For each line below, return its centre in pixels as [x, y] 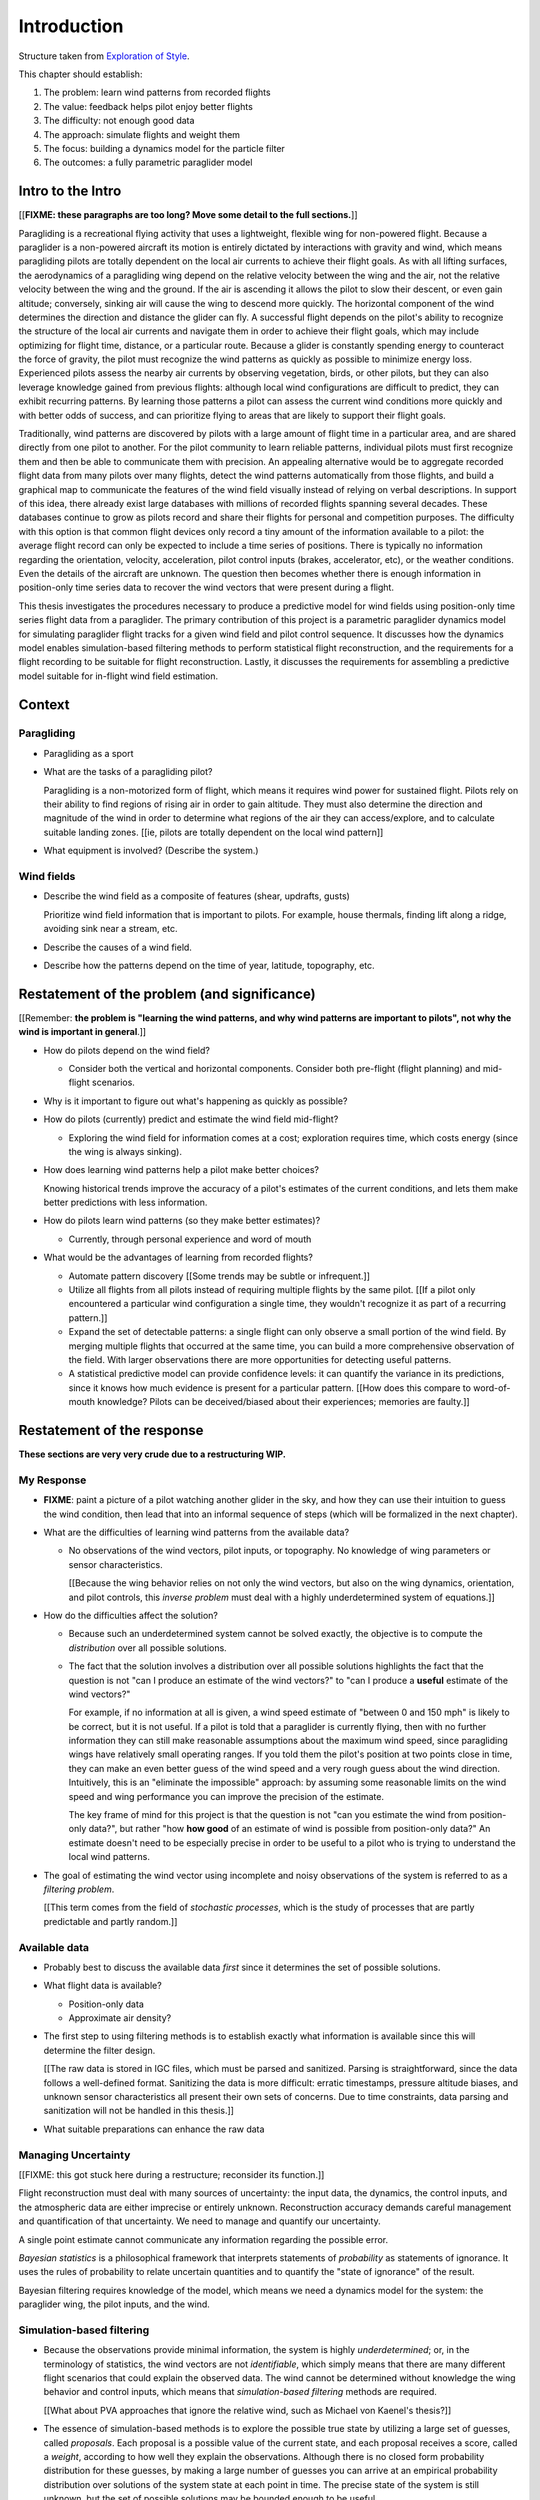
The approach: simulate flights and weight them [141, 134]
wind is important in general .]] [82, 1032]
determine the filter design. [99, 2050]
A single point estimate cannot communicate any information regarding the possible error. [203, 2239]
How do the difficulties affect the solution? [131, 1615]
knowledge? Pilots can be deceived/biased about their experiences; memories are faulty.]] [283, 1402]
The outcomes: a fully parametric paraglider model [148, 162]
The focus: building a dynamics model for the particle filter [164, 148]
